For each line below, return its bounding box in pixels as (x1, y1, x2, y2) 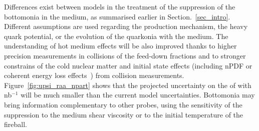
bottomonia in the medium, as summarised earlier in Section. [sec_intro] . (4, 11, 230, 21)
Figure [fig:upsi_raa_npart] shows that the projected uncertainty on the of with (4, 79, 251, 90)
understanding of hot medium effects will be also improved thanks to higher (4, 40, 237, 51)
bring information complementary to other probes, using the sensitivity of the (4, 99, 242, 109)
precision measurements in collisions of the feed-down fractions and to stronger (4, 50, 246, 60)
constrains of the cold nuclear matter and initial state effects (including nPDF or (4, 60, 252, 70)
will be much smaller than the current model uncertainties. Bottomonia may (21, 89, 255, 100)
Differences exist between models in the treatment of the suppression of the (4, 1, 235, 11)
